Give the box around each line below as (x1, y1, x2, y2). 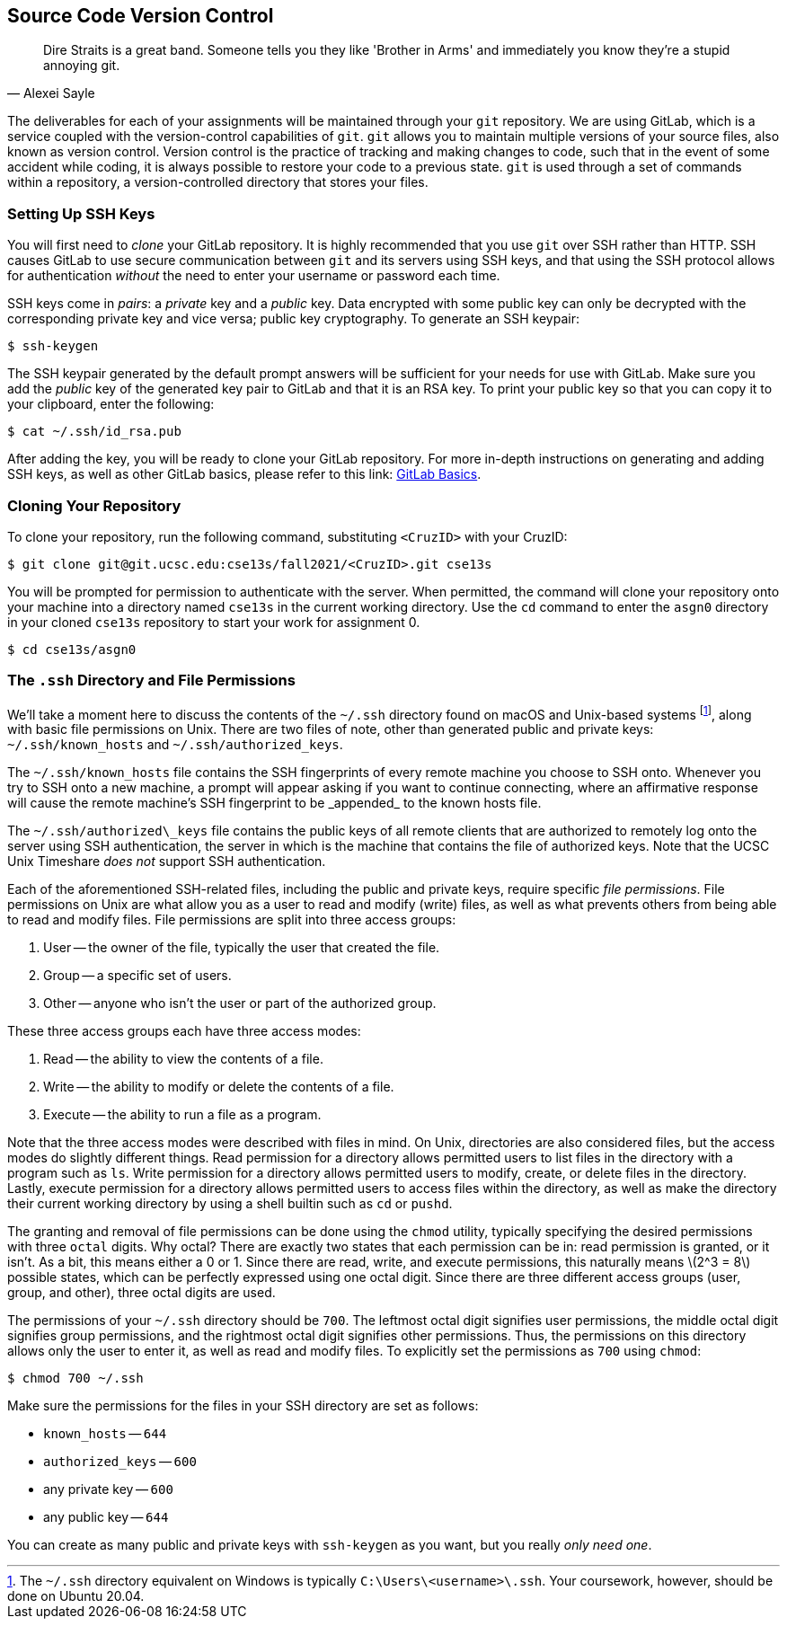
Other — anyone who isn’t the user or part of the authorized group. (43, 995, 437, 1012)
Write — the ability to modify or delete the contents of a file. (43, 1079, 394, 1095)
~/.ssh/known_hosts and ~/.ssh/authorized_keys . (7, 737, 343, 753)
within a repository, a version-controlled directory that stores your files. (7, 174, 429, 190)
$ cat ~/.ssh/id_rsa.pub (7, 424, 181, 439)
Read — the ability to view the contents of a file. (43, 1051, 323, 1067)
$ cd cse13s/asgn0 (7, 641, 137, 657)
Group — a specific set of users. (43, 968, 232, 984)
